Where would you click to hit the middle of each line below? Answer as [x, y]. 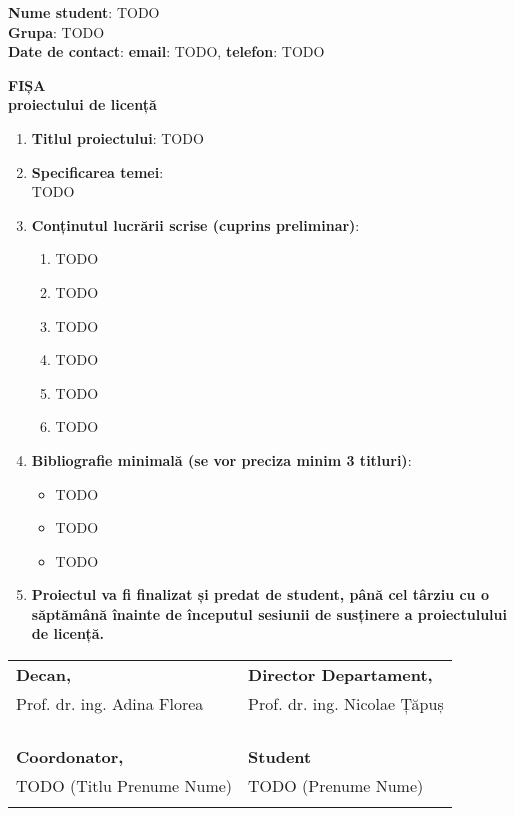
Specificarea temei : [97, 171]
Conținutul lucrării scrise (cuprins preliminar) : [195, 224]
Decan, [43, 675]
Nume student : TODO [84, 12]
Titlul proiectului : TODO [117, 137]
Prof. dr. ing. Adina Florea [110, 704]
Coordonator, [70, 757]
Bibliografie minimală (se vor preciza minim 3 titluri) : [221, 459]
